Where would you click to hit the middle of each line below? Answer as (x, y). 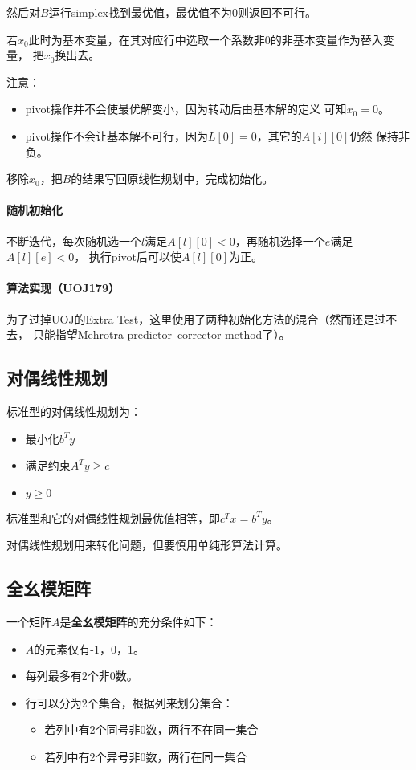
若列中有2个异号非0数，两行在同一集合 (146, 757)
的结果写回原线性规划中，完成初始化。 (172, 179)
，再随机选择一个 (280, 240)
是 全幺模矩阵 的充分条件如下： (139, 622)
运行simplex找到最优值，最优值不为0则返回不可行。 (182, 12)
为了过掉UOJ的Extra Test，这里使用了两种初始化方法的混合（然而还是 (191, 318)
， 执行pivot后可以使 (128, 257)
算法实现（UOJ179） (63, 288)
